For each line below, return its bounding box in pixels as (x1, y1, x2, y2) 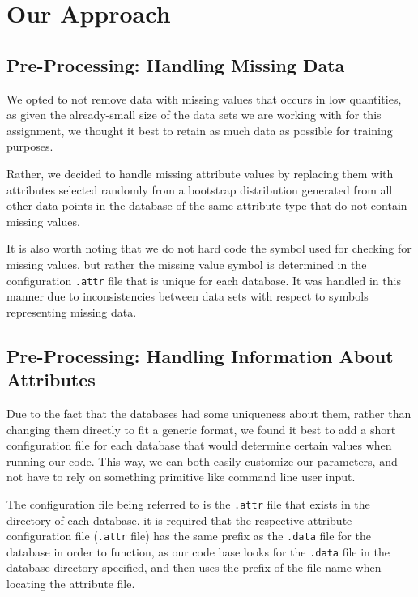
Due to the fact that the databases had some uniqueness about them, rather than (6, 404, 412, 421)
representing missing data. (6, 303, 137, 320)
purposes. (6, 138, 53, 155)
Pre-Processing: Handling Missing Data (6, 52, 345, 77)
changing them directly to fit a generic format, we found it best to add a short (6, 420, 396, 437)
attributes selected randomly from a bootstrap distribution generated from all (6, 181, 393, 198)
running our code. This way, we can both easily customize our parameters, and (6, 452, 398, 469)
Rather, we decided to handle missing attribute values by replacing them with (6, 164, 394, 181)
